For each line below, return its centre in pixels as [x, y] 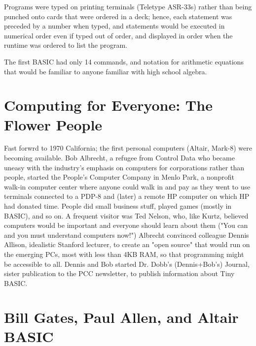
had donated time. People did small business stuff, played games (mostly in [118, 206]
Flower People [53, 124]
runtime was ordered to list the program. [66, 45]
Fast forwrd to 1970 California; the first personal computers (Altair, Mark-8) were [128, 148]
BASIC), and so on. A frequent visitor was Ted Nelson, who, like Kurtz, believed [126, 215]
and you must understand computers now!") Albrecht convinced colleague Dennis [127, 235]
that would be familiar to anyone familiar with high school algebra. [106, 71]
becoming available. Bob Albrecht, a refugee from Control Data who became [119, 158]
